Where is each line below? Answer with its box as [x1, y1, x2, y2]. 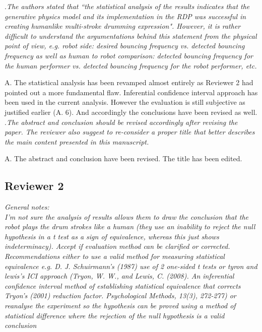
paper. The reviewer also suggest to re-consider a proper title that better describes [5, 126, 255, 137]
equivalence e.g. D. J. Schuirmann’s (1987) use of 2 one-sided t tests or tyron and [5, 260, 257, 271]
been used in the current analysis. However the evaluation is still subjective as [5, 97, 245, 107]
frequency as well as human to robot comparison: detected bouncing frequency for [5, 50, 253, 60]
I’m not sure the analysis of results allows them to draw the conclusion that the [5, 211, 249, 222]
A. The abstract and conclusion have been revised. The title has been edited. [5, 153, 242, 164]
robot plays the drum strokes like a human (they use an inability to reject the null [5, 221, 255, 232]
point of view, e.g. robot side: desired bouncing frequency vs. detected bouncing [5, 40, 245, 51]
